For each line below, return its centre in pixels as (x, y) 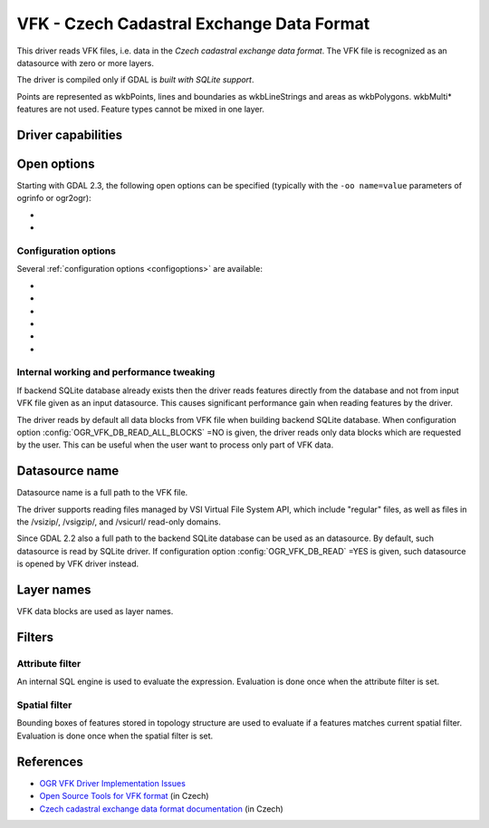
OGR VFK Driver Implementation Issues (112, 783)
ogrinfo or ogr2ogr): (54, 198)
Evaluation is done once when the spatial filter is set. (115, 736)
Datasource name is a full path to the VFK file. (102, 493)
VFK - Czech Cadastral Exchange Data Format (193, 24)
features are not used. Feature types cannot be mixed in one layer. (140, 110)
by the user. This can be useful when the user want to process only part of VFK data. (175, 445)
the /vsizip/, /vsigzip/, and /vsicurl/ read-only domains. (119, 522)
